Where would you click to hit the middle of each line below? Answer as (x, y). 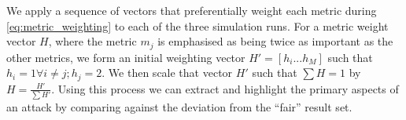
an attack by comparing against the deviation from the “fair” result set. (179, 107)
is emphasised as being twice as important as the (275, 41)
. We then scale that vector (167, 73)
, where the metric (92, 41)
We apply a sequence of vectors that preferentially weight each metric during (192, 10)
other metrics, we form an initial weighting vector (126, 57)
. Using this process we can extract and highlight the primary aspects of (225, 88)
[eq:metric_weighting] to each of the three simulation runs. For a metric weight (197, 25)
